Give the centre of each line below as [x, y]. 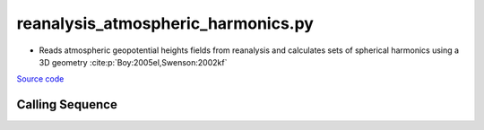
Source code [40, 79]
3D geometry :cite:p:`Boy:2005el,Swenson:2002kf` [133, 62]
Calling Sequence [67, 104]
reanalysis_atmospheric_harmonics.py [165, 23]
